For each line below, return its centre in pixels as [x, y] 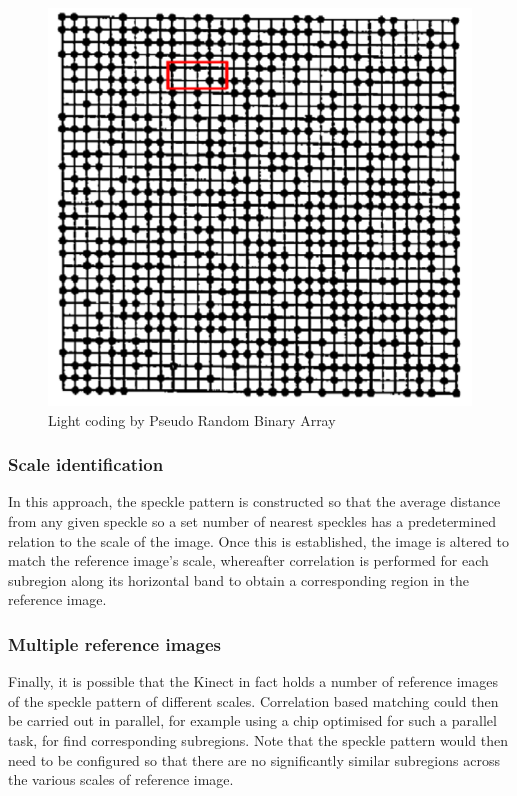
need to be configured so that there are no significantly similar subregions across [254, 759]
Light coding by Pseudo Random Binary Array [192, 419]
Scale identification [86, 464]
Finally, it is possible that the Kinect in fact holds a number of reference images [253, 681]
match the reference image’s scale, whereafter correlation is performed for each [248, 560]
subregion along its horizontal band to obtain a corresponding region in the [238, 579]
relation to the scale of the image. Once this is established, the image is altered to [258, 540]
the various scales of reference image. [121, 779]
